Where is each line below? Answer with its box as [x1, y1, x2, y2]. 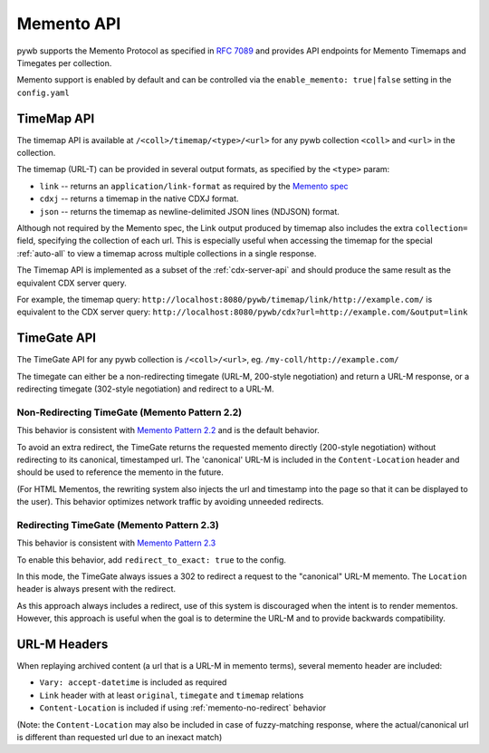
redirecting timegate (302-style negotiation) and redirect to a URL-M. [16, 383, 275, 394]
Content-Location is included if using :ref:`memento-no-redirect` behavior [39, 702, 326, 713]
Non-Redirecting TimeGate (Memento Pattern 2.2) [16, 406, 243, 419]
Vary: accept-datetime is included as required [39, 677, 227, 688]
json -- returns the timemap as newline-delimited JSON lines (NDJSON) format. [39, 206, 340, 217]
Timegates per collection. [16, 57, 112, 68]
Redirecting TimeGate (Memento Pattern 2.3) [16, 518, 219, 531]
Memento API [16, 14, 121, 34]
